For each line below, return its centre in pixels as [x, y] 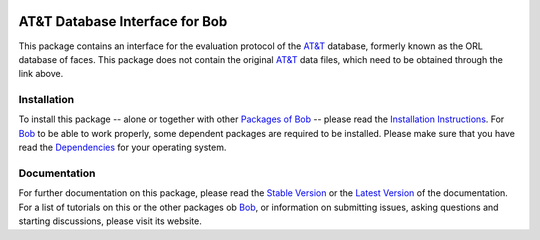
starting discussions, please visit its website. [110, 221]
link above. [41, 74]
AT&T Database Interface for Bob [123, 21]
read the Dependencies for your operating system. [122, 147]
